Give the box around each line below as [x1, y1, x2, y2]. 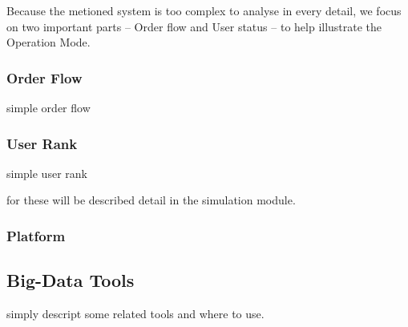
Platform [6, 225, 66, 245]
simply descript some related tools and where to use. [6, 305, 265, 322]
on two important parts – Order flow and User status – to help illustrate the [6, 18, 382, 34]
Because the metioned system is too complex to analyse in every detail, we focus [6, 2, 402, 18]
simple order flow [6, 99, 91, 115]
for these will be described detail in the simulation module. [6, 192, 296, 208]
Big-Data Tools [6, 268, 135, 293]
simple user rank [6, 164, 87, 181]
